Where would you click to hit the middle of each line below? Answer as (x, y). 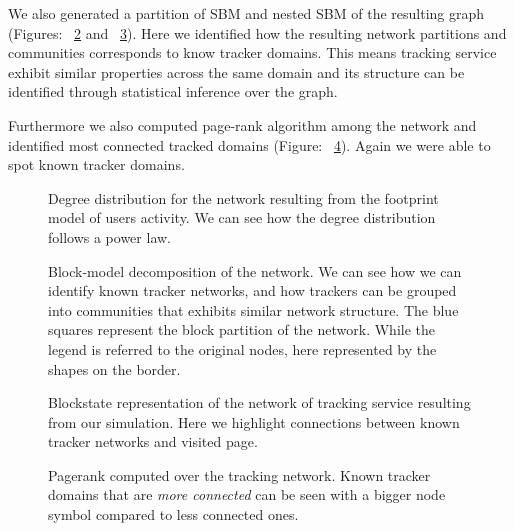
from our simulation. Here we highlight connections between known (254, 421)
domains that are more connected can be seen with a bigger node (247, 494)
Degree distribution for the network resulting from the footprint (243, 197)
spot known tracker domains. (96, 164)
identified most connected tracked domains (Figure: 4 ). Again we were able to (249, 144)
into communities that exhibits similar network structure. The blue (253, 309)
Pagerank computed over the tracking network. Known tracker (239, 474)
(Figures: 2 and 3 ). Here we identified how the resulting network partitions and (257, 32)
